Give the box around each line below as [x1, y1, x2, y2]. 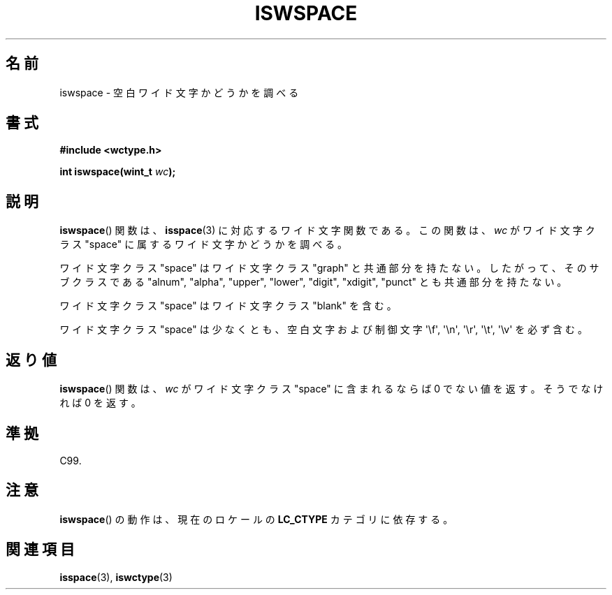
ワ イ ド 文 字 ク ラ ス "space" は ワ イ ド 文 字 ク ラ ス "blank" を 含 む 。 [59, 300, 397, 312]
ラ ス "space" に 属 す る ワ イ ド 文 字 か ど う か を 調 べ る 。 [59, 238, 348, 251]
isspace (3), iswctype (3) [59, 571, 173, 583]
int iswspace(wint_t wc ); [59, 166, 176, 178]
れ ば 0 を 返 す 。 [59, 397, 141, 409]
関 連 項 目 [6, 541, 75, 559]
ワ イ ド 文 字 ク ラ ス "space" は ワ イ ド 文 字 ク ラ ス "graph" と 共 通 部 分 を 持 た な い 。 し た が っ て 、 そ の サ [59, 262, 599, 274]
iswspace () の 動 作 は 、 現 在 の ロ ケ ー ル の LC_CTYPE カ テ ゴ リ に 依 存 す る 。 [59, 513, 453, 525]
